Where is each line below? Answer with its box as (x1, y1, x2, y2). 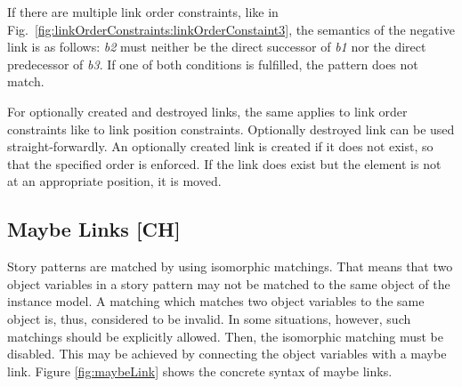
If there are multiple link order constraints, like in (7, 3, 279, 20)
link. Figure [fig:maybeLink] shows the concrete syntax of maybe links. (7, 361, 393, 380)
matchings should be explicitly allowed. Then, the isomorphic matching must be (7, 327, 443, 345)
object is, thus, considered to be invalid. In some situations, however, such (7, 309, 411, 327)
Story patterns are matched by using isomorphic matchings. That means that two (7, 257, 453, 276)
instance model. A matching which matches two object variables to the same (7, 292, 425, 310)
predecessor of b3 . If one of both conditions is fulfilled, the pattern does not (7, 54, 418, 73)
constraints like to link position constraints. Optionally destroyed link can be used (7, 119, 455, 138)
